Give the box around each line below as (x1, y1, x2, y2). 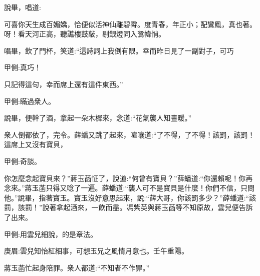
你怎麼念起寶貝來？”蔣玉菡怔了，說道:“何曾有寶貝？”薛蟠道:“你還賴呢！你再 (4, 172, 253, 183)
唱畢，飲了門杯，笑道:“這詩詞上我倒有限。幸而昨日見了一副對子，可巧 (4, 45, 234, 55)
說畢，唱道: (4, 2, 41, 12)
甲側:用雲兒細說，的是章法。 (4, 228, 97, 239)
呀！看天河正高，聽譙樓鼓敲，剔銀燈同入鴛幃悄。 (4, 28, 165, 39)
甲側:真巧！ (4, 62, 41, 72)
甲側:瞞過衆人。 (4, 95, 55, 106)
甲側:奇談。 (4, 155, 41, 166)
